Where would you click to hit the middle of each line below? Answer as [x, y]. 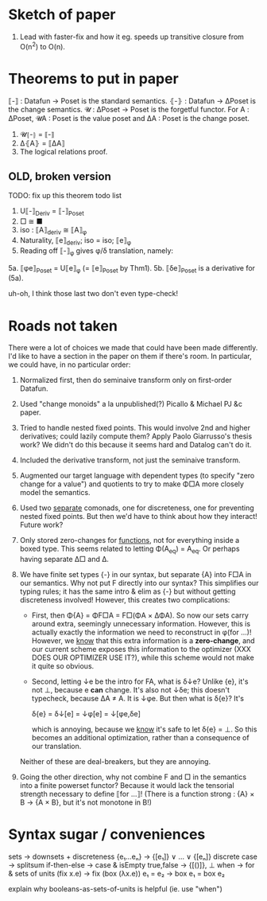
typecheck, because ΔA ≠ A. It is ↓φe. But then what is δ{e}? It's [138, 699]
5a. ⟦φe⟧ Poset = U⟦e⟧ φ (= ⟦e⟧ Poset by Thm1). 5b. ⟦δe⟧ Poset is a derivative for [132, 269]
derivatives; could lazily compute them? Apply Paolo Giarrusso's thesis [136, 436]
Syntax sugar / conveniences [107, 835]
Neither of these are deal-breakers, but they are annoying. [115, 762]
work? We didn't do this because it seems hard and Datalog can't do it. [135, 445]
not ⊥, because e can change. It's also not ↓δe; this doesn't [131, 690]
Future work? [41, 525]
